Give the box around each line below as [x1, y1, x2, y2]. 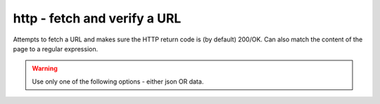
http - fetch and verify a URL [13, 11, 182, 26]
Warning [32, 64, 58, 73]
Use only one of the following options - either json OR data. [32, 77, 204, 86]
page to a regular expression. [13, 44, 99, 53]
